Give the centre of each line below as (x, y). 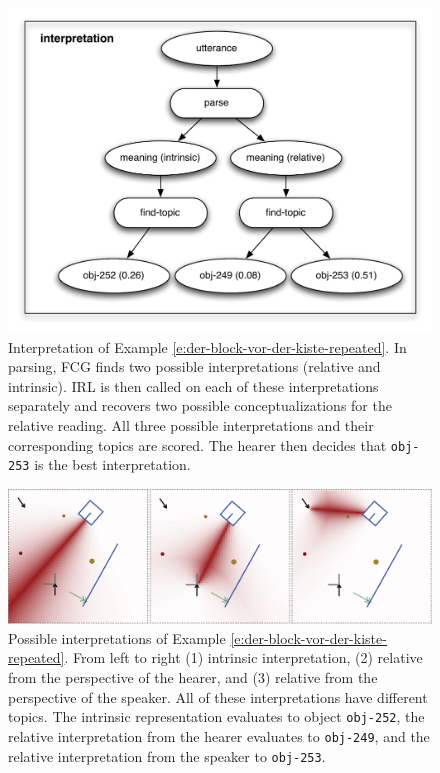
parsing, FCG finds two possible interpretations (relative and (194, 366)
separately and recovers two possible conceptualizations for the (200, 405)
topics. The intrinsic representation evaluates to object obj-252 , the (216, 716)
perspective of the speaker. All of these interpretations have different (218, 696)
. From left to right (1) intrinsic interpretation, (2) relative (243, 657)
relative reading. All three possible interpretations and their (191, 425)
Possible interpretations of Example (117, 637)
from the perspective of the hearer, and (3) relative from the (193, 677)
